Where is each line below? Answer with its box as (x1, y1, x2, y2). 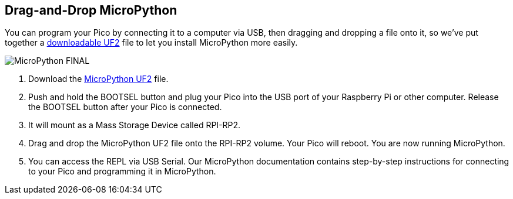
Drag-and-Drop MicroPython (5, 3, 177, 18)
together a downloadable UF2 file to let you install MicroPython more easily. (5, 37, 298, 48)
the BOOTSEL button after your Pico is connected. (28, 102, 222, 112)
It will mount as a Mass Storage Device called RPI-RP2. (28, 120, 241, 131)
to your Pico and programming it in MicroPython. (28, 166, 216, 177)
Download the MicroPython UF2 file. (28, 74, 169, 84)
